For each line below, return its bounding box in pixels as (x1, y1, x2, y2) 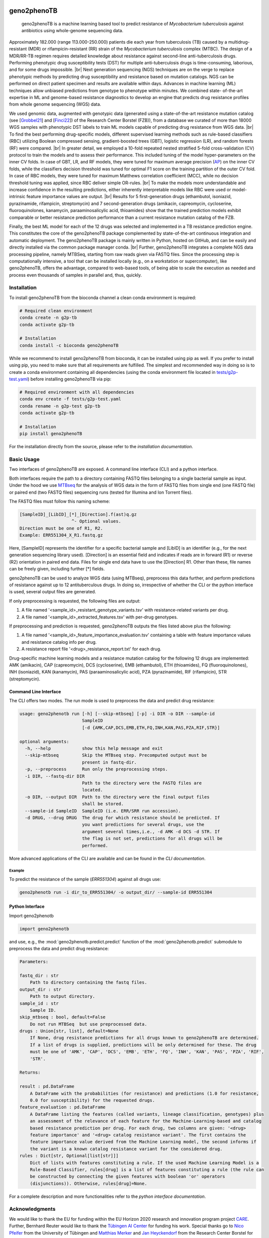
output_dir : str (19, 986, 62, 992)
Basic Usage (9, 456, 40, 463)
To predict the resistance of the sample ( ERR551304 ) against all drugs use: (9, 876, 161, 882)
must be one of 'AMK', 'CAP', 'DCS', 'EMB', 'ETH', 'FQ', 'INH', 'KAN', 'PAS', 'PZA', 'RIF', (30, 1049, 264, 1055)
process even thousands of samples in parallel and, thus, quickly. (9, 272, 142, 278)
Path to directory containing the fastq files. (30, 980, 148, 985)
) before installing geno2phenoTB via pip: (27, 376, 112, 382)
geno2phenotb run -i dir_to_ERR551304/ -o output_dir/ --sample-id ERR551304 (19, 889, 212, 895)
